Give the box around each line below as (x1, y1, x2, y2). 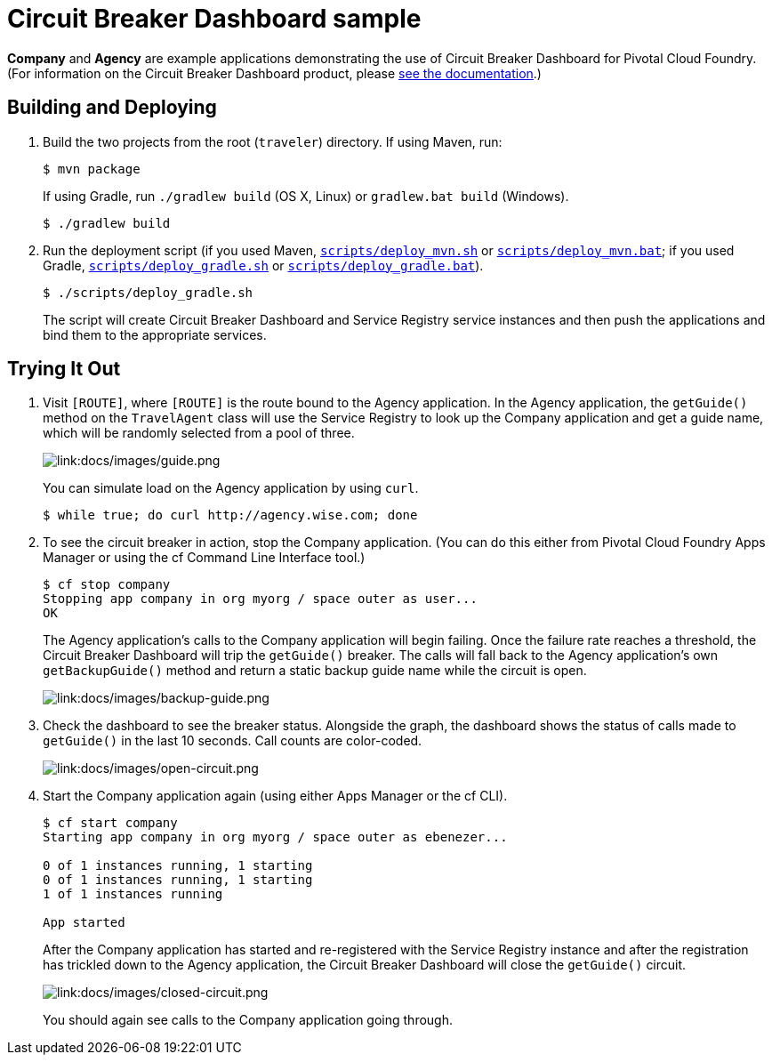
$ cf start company (43, 816, 178, 831)
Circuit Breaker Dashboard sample (7, 4, 422, 34)
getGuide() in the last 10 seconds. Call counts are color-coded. (43, 733, 422, 749)
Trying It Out (7, 358, 121, 381)
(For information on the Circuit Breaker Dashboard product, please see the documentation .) (7, 65, 542, 81)
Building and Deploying (7, 96, 217, 119)
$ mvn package (43, 161, 141, 176)
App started (43, 915, 125, 930)
